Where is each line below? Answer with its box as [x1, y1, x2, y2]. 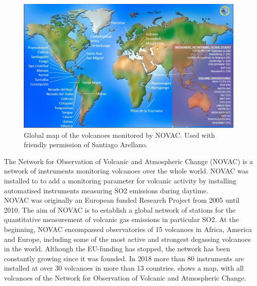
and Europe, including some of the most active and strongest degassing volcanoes [4, 233, 251, 244]
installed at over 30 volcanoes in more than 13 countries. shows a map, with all [4, 263, 244, 273]
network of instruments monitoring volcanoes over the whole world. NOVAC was [4, 166, 249, 176]
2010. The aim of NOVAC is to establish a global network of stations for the [4, 204, 236, 215]
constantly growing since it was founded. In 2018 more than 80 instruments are [4, 253, 244, 263]
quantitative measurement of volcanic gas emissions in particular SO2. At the [4, 214, 239, 225]
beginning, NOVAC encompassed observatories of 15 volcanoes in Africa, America [4, 224, 252, 234]
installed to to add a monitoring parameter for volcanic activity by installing [4, 175, 237, 186]
